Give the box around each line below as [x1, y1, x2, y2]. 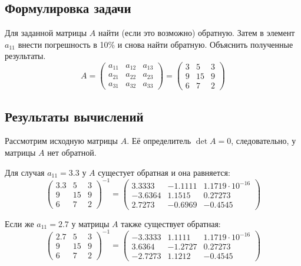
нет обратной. [47, 146, 97, 158]
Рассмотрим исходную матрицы [5, 134, 118, 147]
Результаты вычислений [5, 107, 144, 125]
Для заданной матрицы [5, 27, 87, 39]
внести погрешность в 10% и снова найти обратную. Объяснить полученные [18, 38, 293, 50]
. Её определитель [127, 134, 191, 147]
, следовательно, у [231, 134, 296, 147]
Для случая [5, 166, 45, 178]
